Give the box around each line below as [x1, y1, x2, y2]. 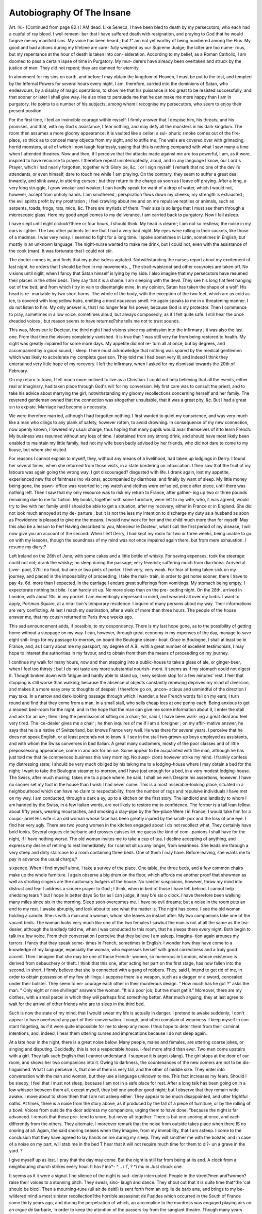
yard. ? [9, 1148, 23, 1154]
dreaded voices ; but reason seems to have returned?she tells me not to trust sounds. [9, 318, 180, 324]
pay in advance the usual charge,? [9, 856, 78, 862]
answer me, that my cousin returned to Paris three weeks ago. [9, 614, 133, 620]
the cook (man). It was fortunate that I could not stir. [9, 248, 113, 254]
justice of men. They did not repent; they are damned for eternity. [9, 65, 140, 70]
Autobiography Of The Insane [9, 7, 131, 18]
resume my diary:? [9, 544, 46, 550]
